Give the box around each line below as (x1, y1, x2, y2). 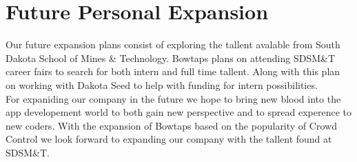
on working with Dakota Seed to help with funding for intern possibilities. (6, 77, 318, 92)
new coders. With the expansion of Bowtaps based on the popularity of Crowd (6, 118, 337, 132)
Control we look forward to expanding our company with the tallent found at (6, 132, 332, 146)
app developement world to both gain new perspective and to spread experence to (6, 105, 351, 119)
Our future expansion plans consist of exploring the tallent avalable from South (6, 37, 340, 52)
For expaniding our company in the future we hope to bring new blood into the (6, 91, 341, 105)
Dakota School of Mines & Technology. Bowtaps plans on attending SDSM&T (6, 50, 336, 65)
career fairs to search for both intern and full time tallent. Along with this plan (6, 64, 340, 79)
